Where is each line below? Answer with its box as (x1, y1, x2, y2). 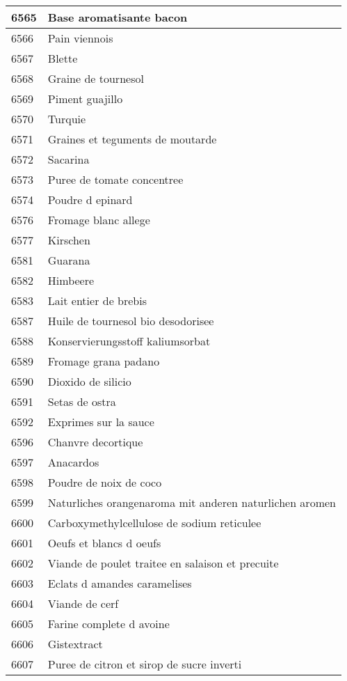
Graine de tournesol (47, 70, 144, 86)
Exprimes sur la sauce (47, 414, 154, 430)
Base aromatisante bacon (47, 9, 188, 25)
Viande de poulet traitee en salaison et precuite (47, 555, 279, 571)
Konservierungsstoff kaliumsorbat (47, 333, 211, 349)
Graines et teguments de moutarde (47, 131, 217, 147)
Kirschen (47, 232, 90, 248)
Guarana (47, 252, 90, 268)
